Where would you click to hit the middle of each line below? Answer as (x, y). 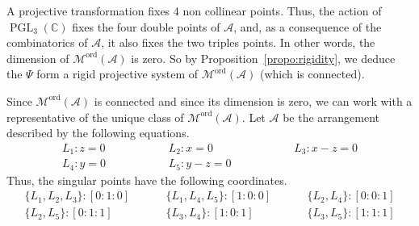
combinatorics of (47, 42)
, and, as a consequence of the (308, 26)
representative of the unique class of (95, 117)
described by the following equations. (98, 133)
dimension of (38, 58)
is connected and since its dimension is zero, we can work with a (253, 100)
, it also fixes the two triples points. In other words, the (238, 42)
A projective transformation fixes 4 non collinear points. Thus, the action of (194, 10)
